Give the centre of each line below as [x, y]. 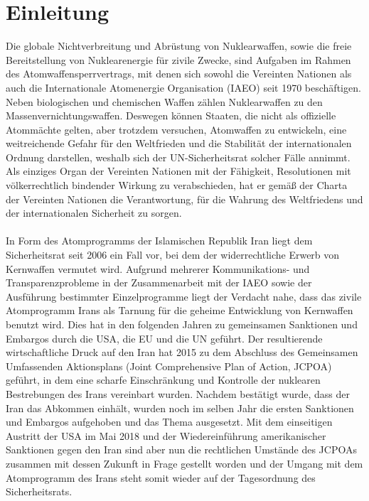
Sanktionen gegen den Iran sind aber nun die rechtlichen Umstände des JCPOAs [181, 449]
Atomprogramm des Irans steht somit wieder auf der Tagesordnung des [161, 477]
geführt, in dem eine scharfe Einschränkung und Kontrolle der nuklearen [163, 380]
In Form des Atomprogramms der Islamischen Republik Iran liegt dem [159, 241]
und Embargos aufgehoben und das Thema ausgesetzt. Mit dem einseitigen [169, 422]
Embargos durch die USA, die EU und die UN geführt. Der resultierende [164, 338]
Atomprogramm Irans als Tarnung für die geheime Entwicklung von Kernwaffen [180, 310]
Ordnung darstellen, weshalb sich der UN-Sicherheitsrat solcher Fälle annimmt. [178, 157]
